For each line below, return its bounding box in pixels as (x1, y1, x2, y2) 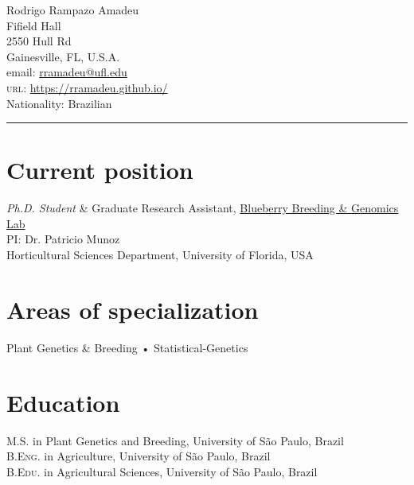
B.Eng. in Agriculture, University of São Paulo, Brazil (6, 448, 271, 464)
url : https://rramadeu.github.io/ (6, 79, 168, 95)
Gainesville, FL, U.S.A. (6, 48, 120, 64)
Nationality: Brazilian (6, 95, 112, 111)
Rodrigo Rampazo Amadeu (6, 2, 139, 17)
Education (6, 386, 120, 418)
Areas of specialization (6, 293, 259, 325)
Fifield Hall (6, 17, 61, 33)
